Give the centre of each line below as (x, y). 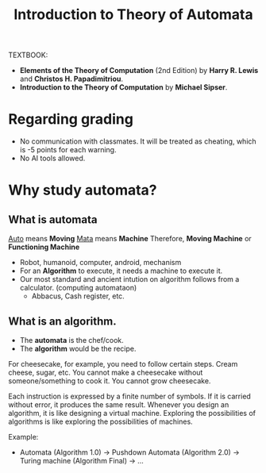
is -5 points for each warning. (68, 150)
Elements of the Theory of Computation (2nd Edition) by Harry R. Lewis (139, 71)
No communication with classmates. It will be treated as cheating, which (138, 141)
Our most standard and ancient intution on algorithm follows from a (129, 279)
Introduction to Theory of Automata (133, 15)
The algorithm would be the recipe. (78, 348)
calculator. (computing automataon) (78, 288)
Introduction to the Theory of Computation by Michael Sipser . (123, 87)
